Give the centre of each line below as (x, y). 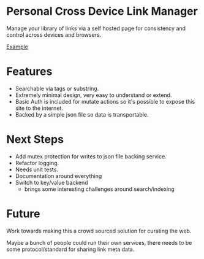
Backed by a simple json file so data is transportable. (82, 114)
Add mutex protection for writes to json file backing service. (91, 156)
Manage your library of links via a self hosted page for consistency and (96, 28)
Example (17, 47)
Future (24, 214)
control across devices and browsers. (54, 34)
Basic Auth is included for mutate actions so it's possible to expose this (105, 101)
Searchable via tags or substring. (57, 88)
